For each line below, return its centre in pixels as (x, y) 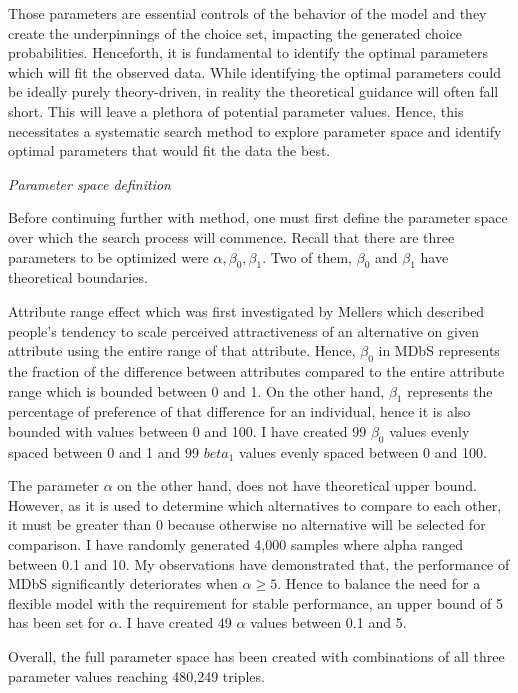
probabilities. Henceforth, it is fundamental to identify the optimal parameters (248, 52)
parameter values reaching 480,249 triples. (136, 675)
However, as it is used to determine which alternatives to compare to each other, (255, 504)
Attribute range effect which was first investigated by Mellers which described (246, 310)
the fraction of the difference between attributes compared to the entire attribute (256, 370)
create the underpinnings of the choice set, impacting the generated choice (235, 32)
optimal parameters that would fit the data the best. (169, 150)
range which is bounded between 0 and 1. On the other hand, (196, 390)
